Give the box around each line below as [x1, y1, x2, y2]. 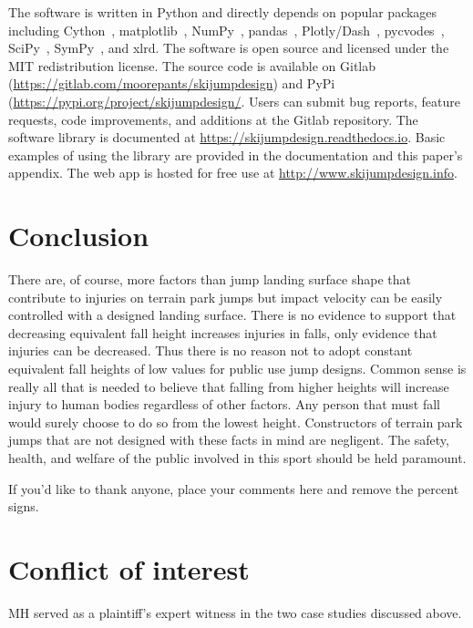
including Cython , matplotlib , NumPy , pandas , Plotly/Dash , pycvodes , [8, 20, 445, 39]
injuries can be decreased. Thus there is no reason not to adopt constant [8, 341, 413, 360]
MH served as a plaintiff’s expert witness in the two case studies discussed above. [8, 602, 462, 622]
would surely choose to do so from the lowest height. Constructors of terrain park [8, 412, 463, 431]
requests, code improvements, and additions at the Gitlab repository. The [8, 109, 418, 129]
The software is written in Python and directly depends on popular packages [8, 3, 437, 21]
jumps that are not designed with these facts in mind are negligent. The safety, [8, 430, 449, 449]
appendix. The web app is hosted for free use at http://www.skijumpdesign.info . [8, 163, 458, 182]
